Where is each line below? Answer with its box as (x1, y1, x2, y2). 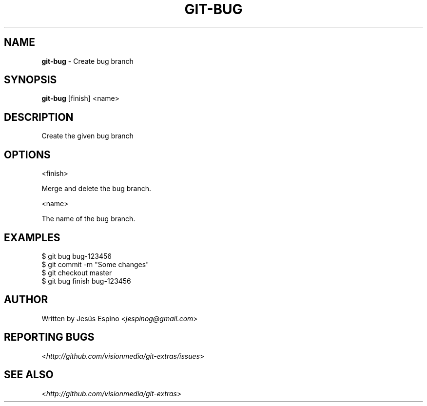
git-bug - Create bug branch (41, 57, 134, 65)
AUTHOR (4, 293, 48, 306)
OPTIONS (4, 148, 51, 161)
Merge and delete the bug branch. (41, 184, 152, 193)
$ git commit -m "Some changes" (41, 260, 149, 269)
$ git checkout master (41, 268, 112, 277)
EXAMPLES (4, 231, 60, 244)
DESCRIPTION (4, 111, 74, 123)
